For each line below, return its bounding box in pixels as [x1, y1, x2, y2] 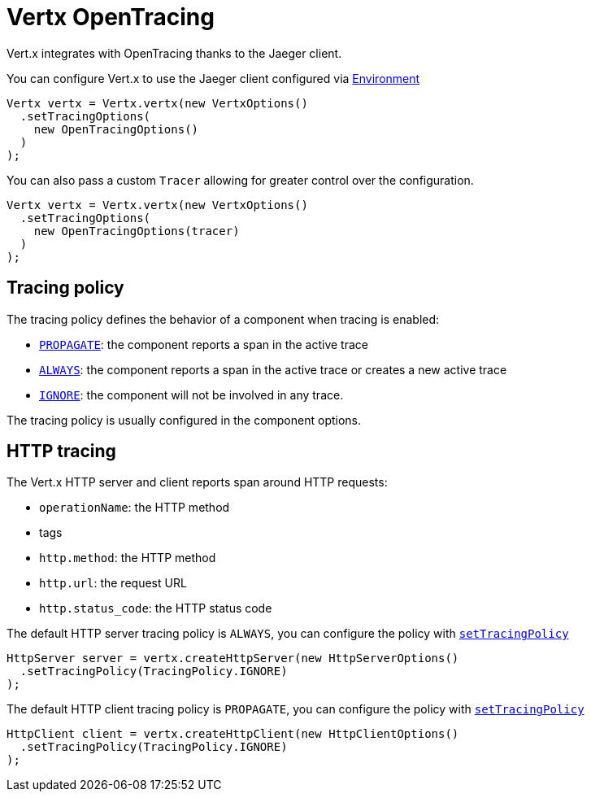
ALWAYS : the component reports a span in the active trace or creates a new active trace [39, 362, 507, 377]
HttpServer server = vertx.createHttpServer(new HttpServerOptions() [7, 652, 459, 665]
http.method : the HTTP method [39, 551, 216, 565]
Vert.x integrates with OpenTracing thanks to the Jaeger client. [7, 46, 342, 60]
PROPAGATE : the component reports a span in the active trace [39, 337, 368, 351]
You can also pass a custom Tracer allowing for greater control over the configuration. [7, 172, 474, 187]
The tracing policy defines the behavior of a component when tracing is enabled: [7, 312, 440, 326]
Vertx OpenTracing [7, 3, 215, 31]
